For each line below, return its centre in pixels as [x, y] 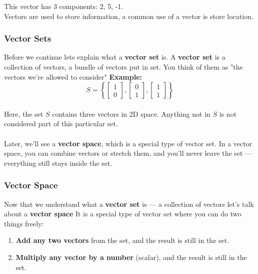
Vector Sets [28, 38]
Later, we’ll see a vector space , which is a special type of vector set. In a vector [128, 143]
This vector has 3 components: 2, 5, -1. [64, 6]
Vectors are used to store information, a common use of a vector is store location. [129, 16]
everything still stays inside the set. [58, 163]
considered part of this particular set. [61, 123]
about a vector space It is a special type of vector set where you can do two [123, 214]
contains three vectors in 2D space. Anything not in [131, 113]
